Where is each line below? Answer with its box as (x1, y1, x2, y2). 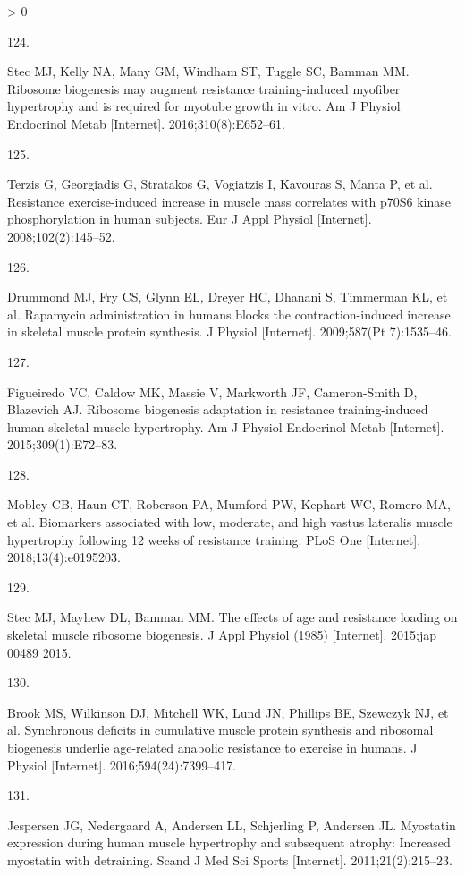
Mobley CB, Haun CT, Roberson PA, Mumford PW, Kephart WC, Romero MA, (7, 495, 451, 514)
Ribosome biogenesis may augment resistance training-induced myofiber (7, 79, 401, 98)
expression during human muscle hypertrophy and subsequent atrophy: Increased (7, 833, 451, 852)
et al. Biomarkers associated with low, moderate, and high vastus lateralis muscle (7, 513, 452, 532)
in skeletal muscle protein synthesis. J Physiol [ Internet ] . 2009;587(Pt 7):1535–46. (7, 322, 452, 341)
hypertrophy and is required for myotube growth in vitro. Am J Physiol (7, 97, 401, 115)
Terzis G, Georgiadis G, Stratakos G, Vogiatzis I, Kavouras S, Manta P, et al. (7, 174, 433, 193)
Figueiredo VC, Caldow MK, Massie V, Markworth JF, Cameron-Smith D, (7, 382, 418, 401)
